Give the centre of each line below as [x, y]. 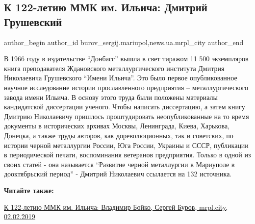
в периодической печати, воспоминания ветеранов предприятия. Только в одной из [127, 155]
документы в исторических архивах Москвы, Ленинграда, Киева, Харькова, [117, 126]
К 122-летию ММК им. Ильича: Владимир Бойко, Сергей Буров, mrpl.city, [116, 207]
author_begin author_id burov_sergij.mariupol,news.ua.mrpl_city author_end [124, 42]
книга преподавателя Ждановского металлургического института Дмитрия [114, 68]
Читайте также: [29, 190]
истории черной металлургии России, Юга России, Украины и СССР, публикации [126, 145]
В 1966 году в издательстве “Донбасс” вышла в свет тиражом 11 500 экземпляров [126, 59]
